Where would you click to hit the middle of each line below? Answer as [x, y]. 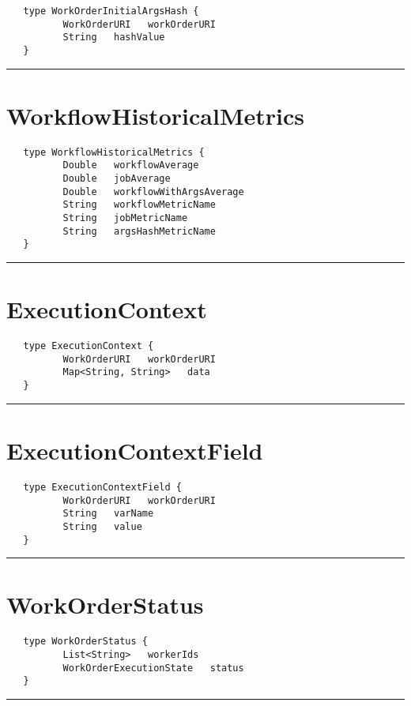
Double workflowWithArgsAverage [153, 192]
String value [102, 526]
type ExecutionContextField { [102, 487]
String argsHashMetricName [139, 231]
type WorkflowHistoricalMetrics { [114, 152]
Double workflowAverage [131, 165]
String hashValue [114, 38]
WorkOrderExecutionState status [153, 668]
